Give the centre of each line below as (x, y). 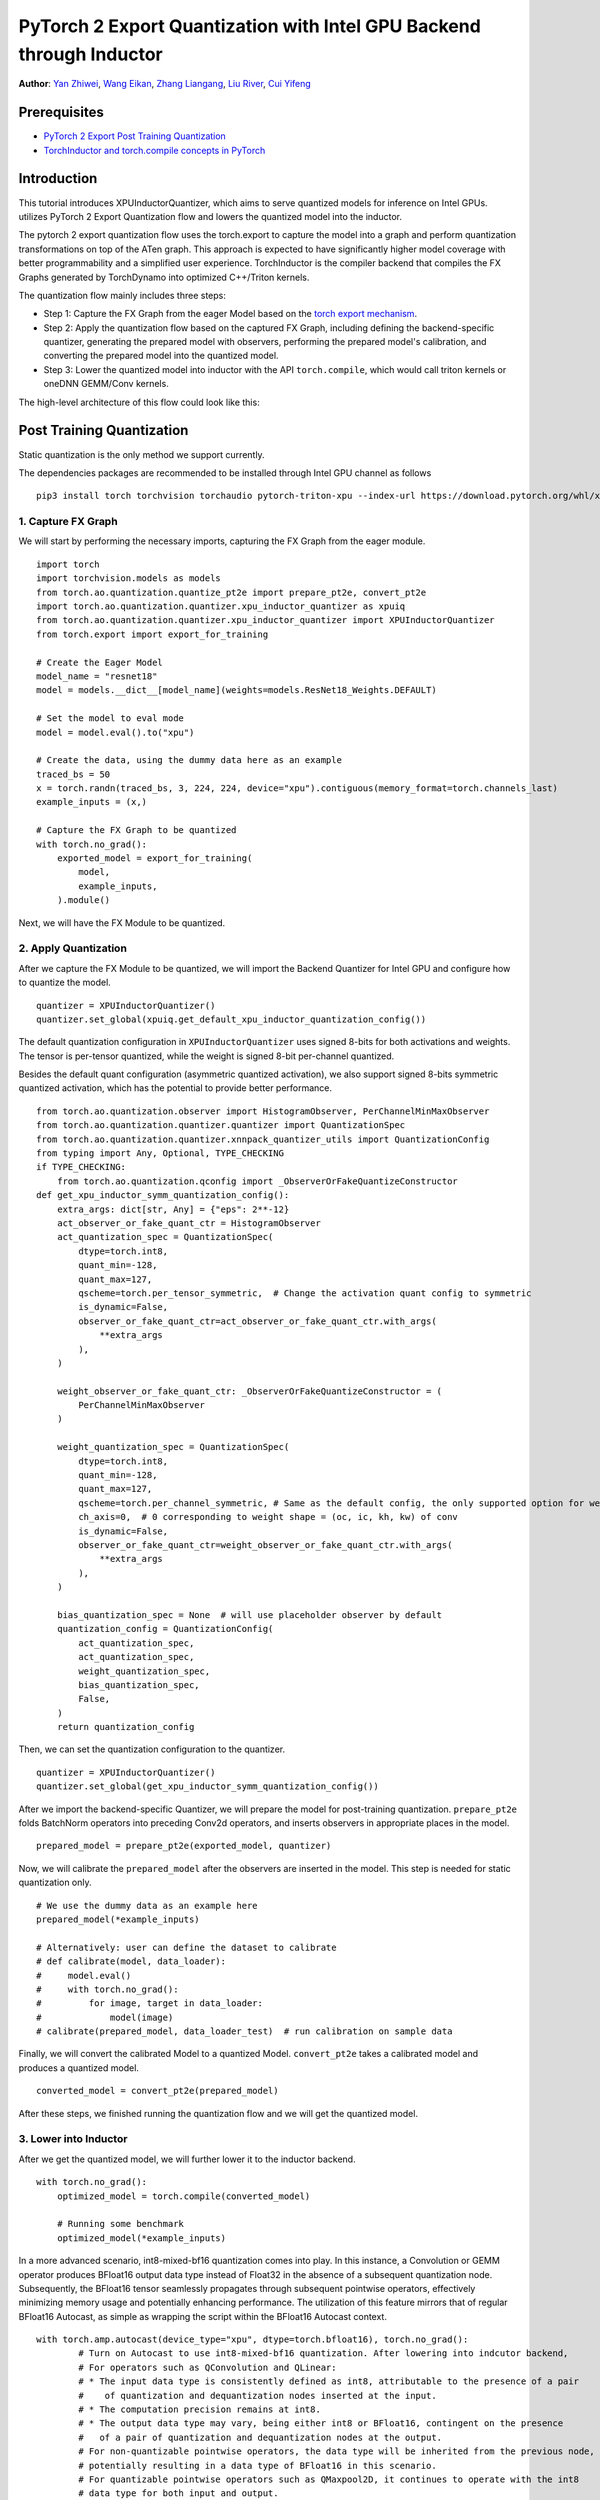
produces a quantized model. (79, 2067)
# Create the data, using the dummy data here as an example (189, 760)
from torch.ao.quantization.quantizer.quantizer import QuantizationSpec (221, 1125)
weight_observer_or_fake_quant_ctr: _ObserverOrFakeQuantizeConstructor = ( (249, 1391)
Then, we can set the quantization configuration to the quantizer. (151, 1749)
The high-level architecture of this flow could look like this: (139, 402)
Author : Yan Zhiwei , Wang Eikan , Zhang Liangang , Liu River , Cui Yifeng (165, 84)
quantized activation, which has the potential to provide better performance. (175, 1088)
